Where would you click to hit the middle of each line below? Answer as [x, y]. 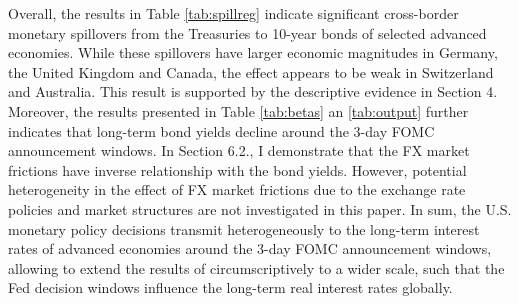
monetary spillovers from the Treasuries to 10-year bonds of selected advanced [247, 32]
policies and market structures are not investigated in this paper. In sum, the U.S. [260, 208]
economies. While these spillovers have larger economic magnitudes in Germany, [253, 52]
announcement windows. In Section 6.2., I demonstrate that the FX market [239, 150]
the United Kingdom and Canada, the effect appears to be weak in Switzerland [251, 71]
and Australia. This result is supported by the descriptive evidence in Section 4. [253, 91]
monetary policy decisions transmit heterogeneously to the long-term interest [244, 228]
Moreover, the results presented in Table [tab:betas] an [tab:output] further [238, 110]
